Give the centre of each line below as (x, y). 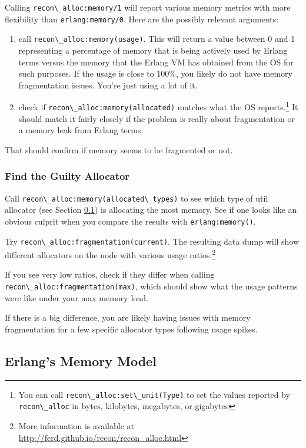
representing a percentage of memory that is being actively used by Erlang (153, 50)
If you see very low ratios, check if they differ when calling (110, 274)
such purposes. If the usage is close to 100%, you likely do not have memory (156, 73)
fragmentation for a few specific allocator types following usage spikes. (131, 329)
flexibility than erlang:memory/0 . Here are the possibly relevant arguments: (142, 19)
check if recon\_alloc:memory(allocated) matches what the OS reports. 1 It (158, 106)
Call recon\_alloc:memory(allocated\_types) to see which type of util (137, 198)
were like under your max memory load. (76, 297)
